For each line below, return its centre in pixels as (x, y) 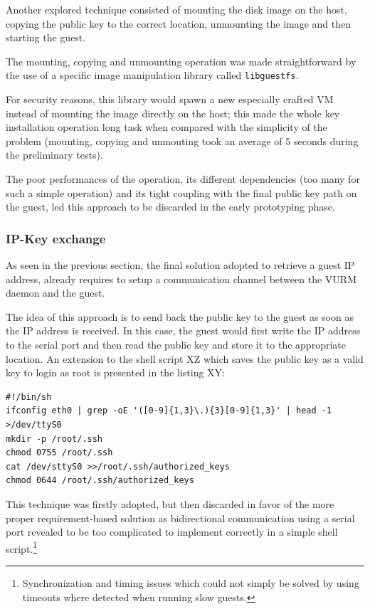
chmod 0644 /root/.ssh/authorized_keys (100, 481)
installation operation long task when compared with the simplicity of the (166, 127)
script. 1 (22, 547)
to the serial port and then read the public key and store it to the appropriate (176, 344)
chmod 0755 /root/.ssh (59, 453)
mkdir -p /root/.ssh (54, 439)
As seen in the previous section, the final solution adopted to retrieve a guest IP (180, 265)
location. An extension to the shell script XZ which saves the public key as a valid (185, 358)
